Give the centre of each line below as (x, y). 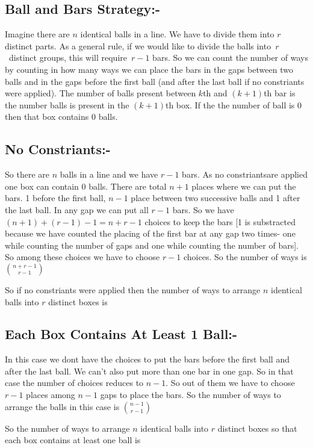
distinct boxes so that (257, 428)
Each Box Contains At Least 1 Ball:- (121, 334)
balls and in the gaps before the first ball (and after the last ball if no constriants (155, 81)
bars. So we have (203, 209)
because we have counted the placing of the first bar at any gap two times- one (150, 233)
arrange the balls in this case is (62, 406)
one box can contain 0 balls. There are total (86, 186)
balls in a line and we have (109, 174)
